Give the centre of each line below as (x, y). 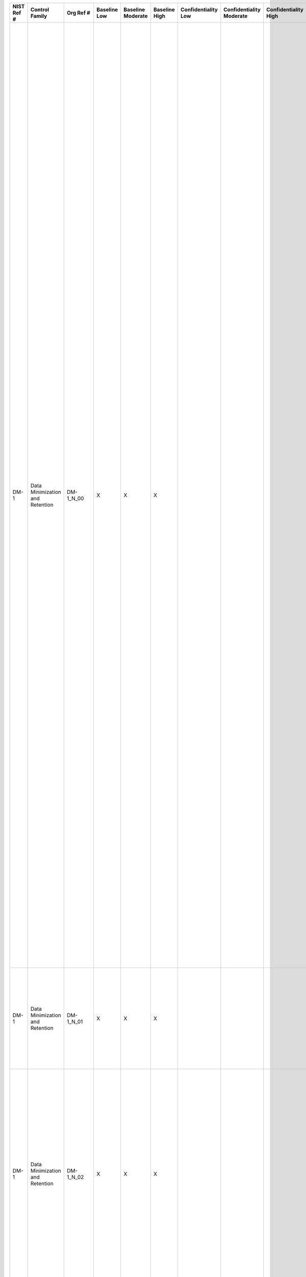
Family (39, 16)
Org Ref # (78, 13)
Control (40, 9)
